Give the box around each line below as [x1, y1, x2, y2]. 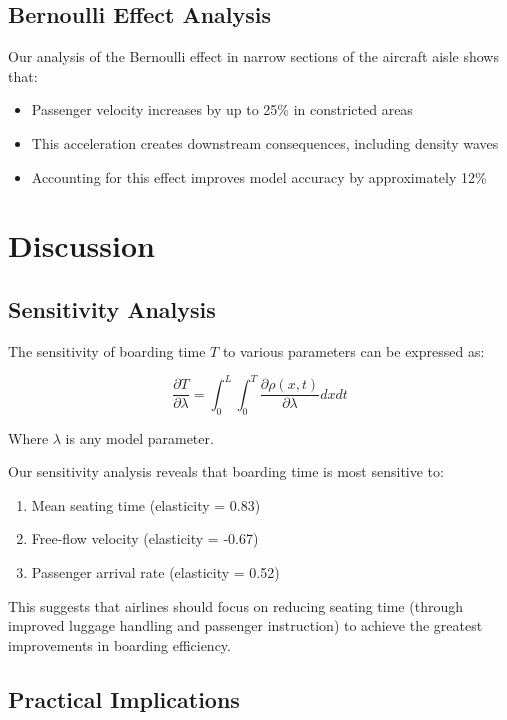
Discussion [8, 225, 155, 266]
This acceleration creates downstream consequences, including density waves [31, 132, 499, 153]
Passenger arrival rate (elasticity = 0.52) [31, 562, 280, 583]
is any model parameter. [65, 427, 214, 448]
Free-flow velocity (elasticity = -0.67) [31, 528, 259, 549]
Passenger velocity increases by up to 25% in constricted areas [31, 99, 413, 120]
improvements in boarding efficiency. [8, 634, 231, 655]
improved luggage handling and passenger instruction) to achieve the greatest [8, 615, 483, 636]
